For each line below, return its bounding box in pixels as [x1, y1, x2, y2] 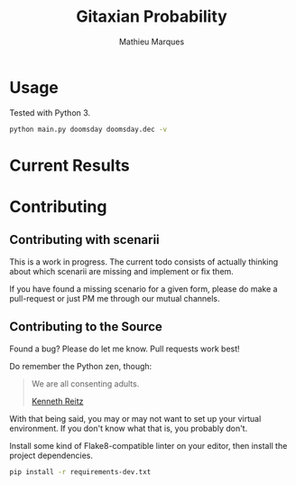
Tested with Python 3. [9, 107, 91, 118]
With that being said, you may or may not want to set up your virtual [9, 413, 262, 424]
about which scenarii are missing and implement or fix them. [9, 266, 235, 276]
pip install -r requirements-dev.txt [9, 467, 152, 476]
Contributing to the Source [9, 319, 162, 335]
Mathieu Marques [118, 36, 185, 47]
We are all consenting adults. [31, 378, 140, 389]
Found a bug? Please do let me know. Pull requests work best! [9, 343, 241, 354]
